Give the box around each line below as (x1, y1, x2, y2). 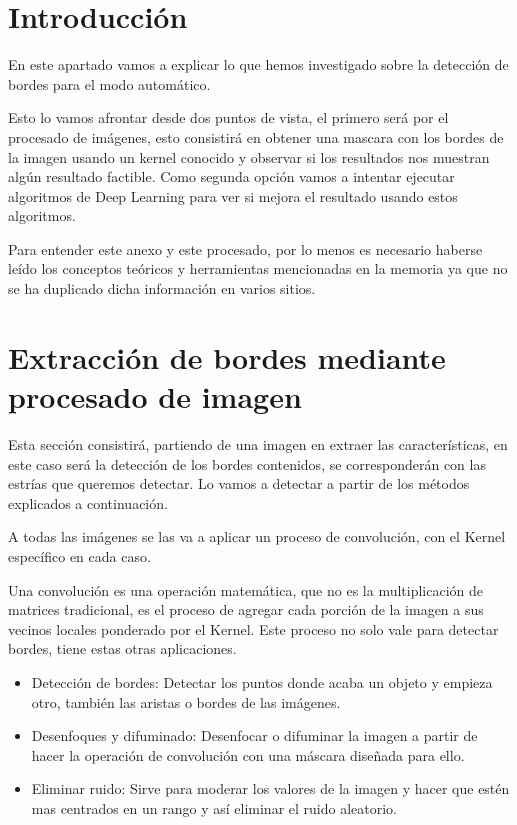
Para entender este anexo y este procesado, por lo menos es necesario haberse (8, 238, 483, 259)
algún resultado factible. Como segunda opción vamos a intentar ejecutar (8, 166, 455, 187)
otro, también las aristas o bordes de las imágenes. (31, 691, 341, 712)
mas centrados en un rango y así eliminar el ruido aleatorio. (31, 797, 397, 818)
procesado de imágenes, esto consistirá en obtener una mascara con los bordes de (8, 126, 504, 147)
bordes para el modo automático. (8, 73, 211, 94)
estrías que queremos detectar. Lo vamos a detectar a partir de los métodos (8, 473, 470, 494)
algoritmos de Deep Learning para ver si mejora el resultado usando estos (8, 185, 458, 206)
